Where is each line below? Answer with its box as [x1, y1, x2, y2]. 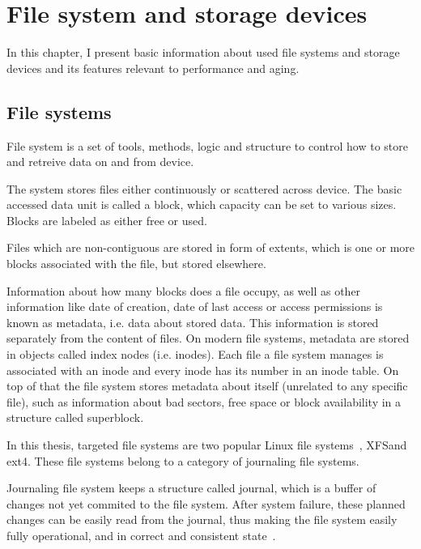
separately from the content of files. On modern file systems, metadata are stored [6, 330, 410, 347]
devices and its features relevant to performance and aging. [6, 59, 300, 76]
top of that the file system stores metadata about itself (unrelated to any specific [6, 377, 408, 394]
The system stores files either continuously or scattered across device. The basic [6, 180, 402, 197]
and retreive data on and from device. [6, 153, 194, 170]
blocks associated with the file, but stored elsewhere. [6, 255, 266, 272]
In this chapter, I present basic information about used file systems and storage [6, 44, 400, 61]
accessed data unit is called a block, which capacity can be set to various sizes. [6, 196, 397, 213]
